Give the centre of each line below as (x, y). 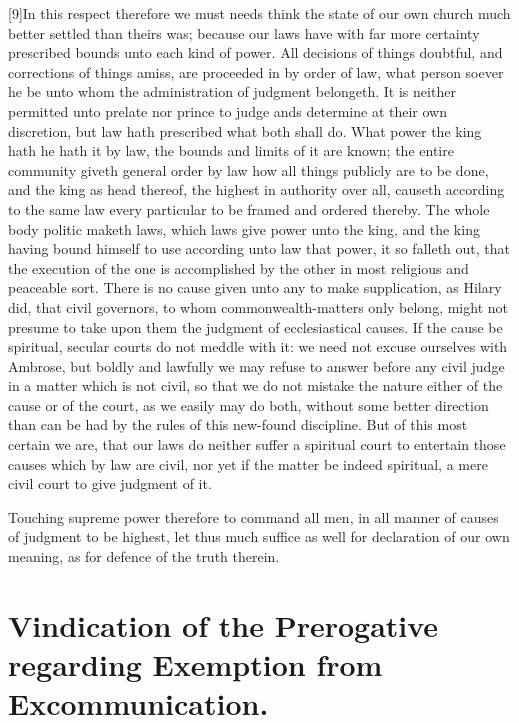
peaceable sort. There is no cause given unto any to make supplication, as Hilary (255, 287)
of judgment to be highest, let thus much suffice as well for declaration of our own (259, 536)
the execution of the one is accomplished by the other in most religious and (238, 267)
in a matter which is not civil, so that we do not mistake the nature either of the (255, 385)
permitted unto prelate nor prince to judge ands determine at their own (227, 110)
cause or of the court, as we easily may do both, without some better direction (248, 404)
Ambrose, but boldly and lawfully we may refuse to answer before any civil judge (256, 365)
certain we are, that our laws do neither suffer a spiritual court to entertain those (257, 444)
